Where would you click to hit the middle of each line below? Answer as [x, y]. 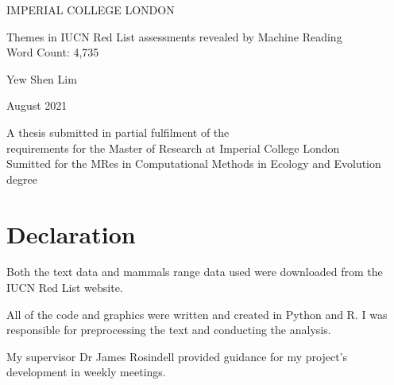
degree [22, 179]
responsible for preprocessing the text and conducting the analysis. [169, 330]
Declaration [71, 233]
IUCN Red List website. [65, 288]
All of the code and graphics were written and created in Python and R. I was [197, 314]
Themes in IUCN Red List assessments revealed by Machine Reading [174, 36]
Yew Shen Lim [42, 78]
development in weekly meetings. [86, 372]
